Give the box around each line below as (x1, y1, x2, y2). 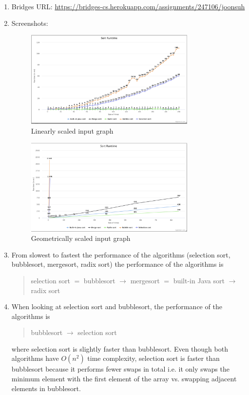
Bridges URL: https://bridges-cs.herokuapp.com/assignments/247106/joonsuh (11, 1, 245, 11)
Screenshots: (11, 18, 48, 28)
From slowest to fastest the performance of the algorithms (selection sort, (11, 249, 230, 259)
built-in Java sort (173, 275, 225, 285)
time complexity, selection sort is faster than (87, 353, 220, 363)
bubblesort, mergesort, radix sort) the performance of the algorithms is (11, 259, 224, 269)
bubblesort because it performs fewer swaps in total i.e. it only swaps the (11, 364, 230, 374)
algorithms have (11, 353, 59, 363)
